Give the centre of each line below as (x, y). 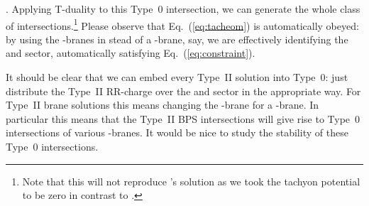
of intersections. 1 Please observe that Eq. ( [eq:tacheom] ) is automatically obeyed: (182, 24)
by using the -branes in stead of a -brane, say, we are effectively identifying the (177, 39)
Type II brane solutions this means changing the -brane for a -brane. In (163, 105)
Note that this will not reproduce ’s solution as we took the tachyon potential (191, 181)
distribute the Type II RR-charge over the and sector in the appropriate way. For (183, 91)
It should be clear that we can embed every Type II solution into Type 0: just (177, 77)
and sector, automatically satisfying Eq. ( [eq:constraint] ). (131, 53)
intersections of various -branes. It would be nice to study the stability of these (177, 132)
